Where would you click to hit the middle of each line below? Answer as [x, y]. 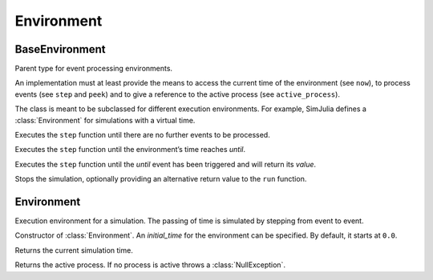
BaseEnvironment [60, 49]
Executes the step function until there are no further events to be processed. [142, 135]
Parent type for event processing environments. [93, 69]
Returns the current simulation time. [74, 250]
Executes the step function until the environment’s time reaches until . [130, 150]
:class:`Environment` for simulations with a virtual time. [105, 120]
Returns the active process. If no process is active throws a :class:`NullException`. [150, 265]
